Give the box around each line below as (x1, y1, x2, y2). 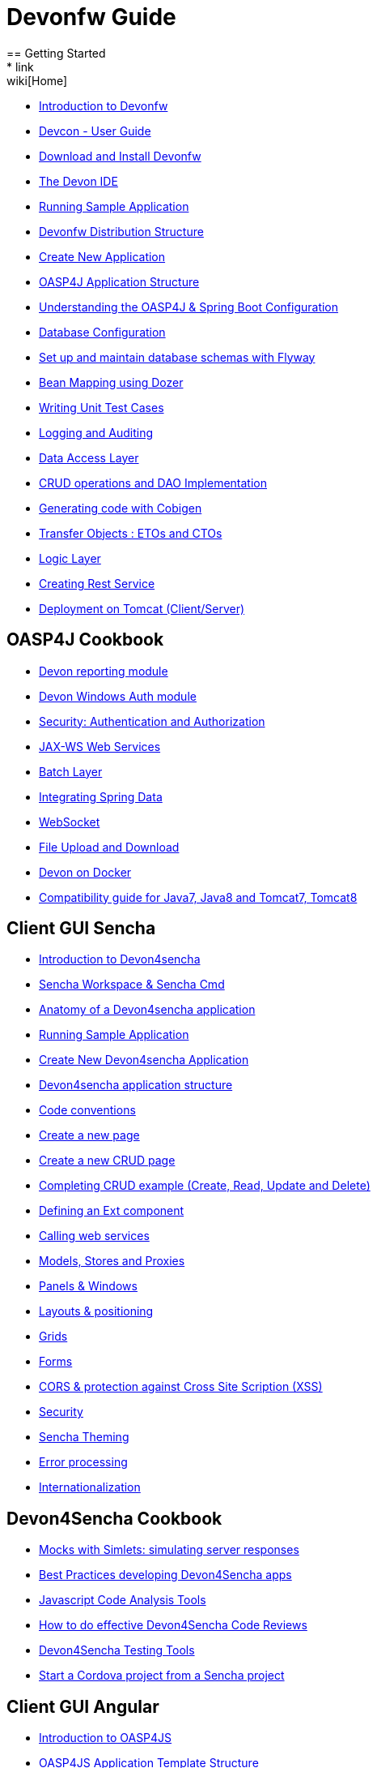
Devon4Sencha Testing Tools (39, 1643, 195, 1658)
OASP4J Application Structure (39, 274, 200, 289)
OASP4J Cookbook (6, 629, 164, 650)
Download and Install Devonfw (39, 148, 201, 163)
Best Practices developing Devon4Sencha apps (39, 1568, 292, 1582)
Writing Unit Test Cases (39, 400, 164, 414)
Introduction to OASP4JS (39, 1731, 172, 1745)
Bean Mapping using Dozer (39, 375, 184, 389)
